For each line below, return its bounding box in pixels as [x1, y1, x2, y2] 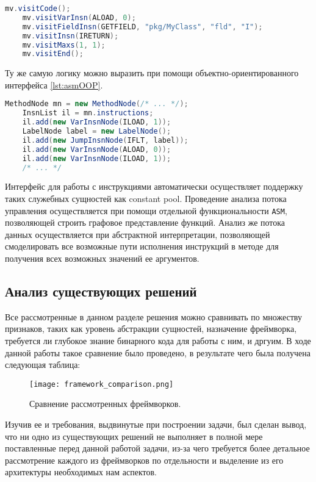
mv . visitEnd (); [22, 49, 84, 59]
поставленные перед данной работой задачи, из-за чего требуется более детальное [5, 442, 310, 455]
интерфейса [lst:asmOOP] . [5, 78, 103, 91]
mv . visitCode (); [5, 4, 71, 13]
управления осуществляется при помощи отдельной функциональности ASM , [5, 204, 287, 217]
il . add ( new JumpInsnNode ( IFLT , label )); [22, 135, 189, 145]
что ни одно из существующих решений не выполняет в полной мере [5, 430, 263, 442]
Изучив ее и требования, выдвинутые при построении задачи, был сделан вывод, [5, 418, 307, 431]
